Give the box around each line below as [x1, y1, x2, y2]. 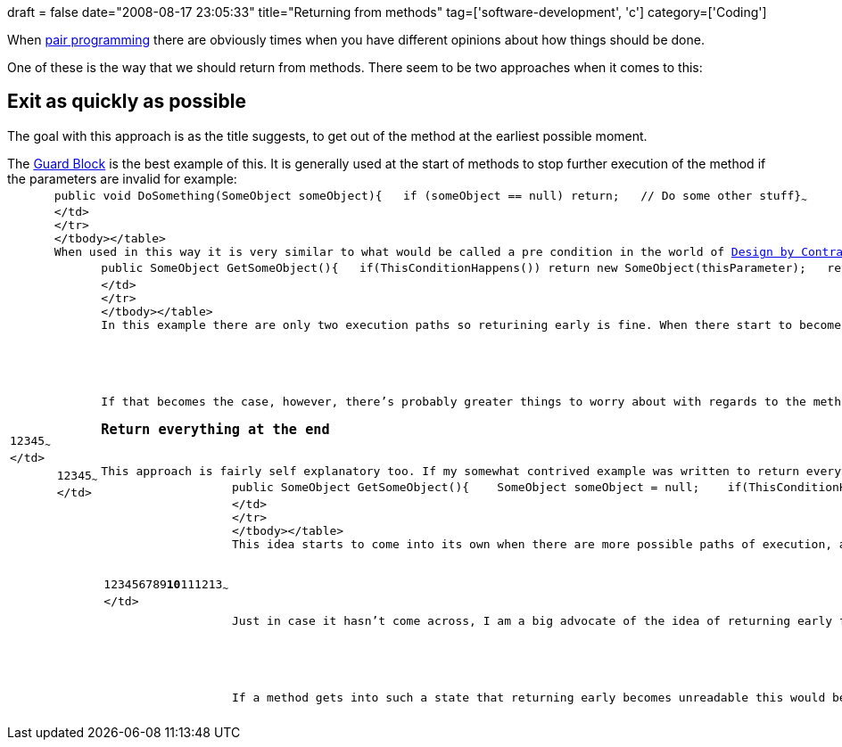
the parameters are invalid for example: [7, 170, 237, 186]
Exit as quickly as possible [7, 90, 246, 113]
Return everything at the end [101, 422, 330, 439]
